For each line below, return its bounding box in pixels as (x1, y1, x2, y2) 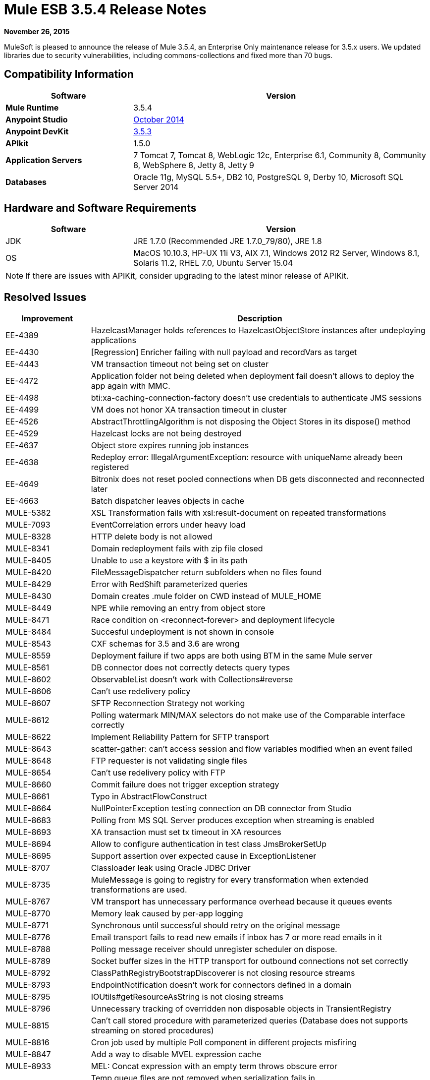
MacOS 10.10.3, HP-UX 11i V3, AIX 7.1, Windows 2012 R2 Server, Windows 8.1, (133, 248, 420, 258)
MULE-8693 (5, 827, 52, 838)
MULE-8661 (5, 791, 50, 802)
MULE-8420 (5, 567, 52, 578)
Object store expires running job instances (91, 440, 249, 451)
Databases (5, 177, 47, 187)
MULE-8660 (5, 780, 52, 790)
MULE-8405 (5, 555, 52, 566)
